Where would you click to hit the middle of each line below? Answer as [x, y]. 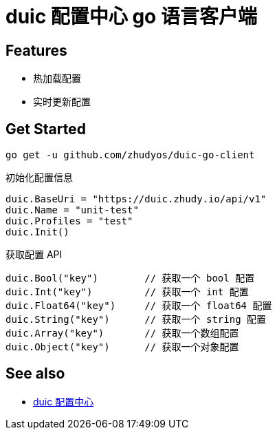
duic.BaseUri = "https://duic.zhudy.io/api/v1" [136, 199]
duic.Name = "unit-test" [72, 210]
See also [35, 374]
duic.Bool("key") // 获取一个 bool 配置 [130, 278]
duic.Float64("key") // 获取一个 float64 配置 [139, 306]
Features [36, 50]
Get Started [46, 129]
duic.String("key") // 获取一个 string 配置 [136, 320]
